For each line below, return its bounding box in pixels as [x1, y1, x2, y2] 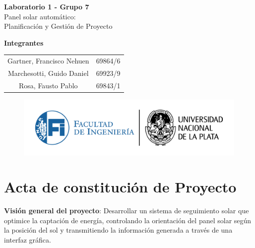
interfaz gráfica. [4, 235, 51, 245]
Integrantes [4, 37, 44, 48]
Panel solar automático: [4, 11, 76, 21]
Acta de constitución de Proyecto [4, 177, 237, 197]
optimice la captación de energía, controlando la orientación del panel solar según [4, 215, 252, 225]
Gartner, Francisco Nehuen [7, 56, 89, 66]
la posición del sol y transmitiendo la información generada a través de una [4, 225, 233, 235]
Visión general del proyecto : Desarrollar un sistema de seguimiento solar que [4, 205, 249, 216]
